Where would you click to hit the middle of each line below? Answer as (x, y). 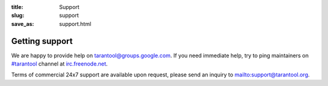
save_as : (23, 23)
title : (17, 7)
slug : (18, 16)
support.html (75, 23)
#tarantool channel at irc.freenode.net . (60, 64)
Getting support (42, 41)
